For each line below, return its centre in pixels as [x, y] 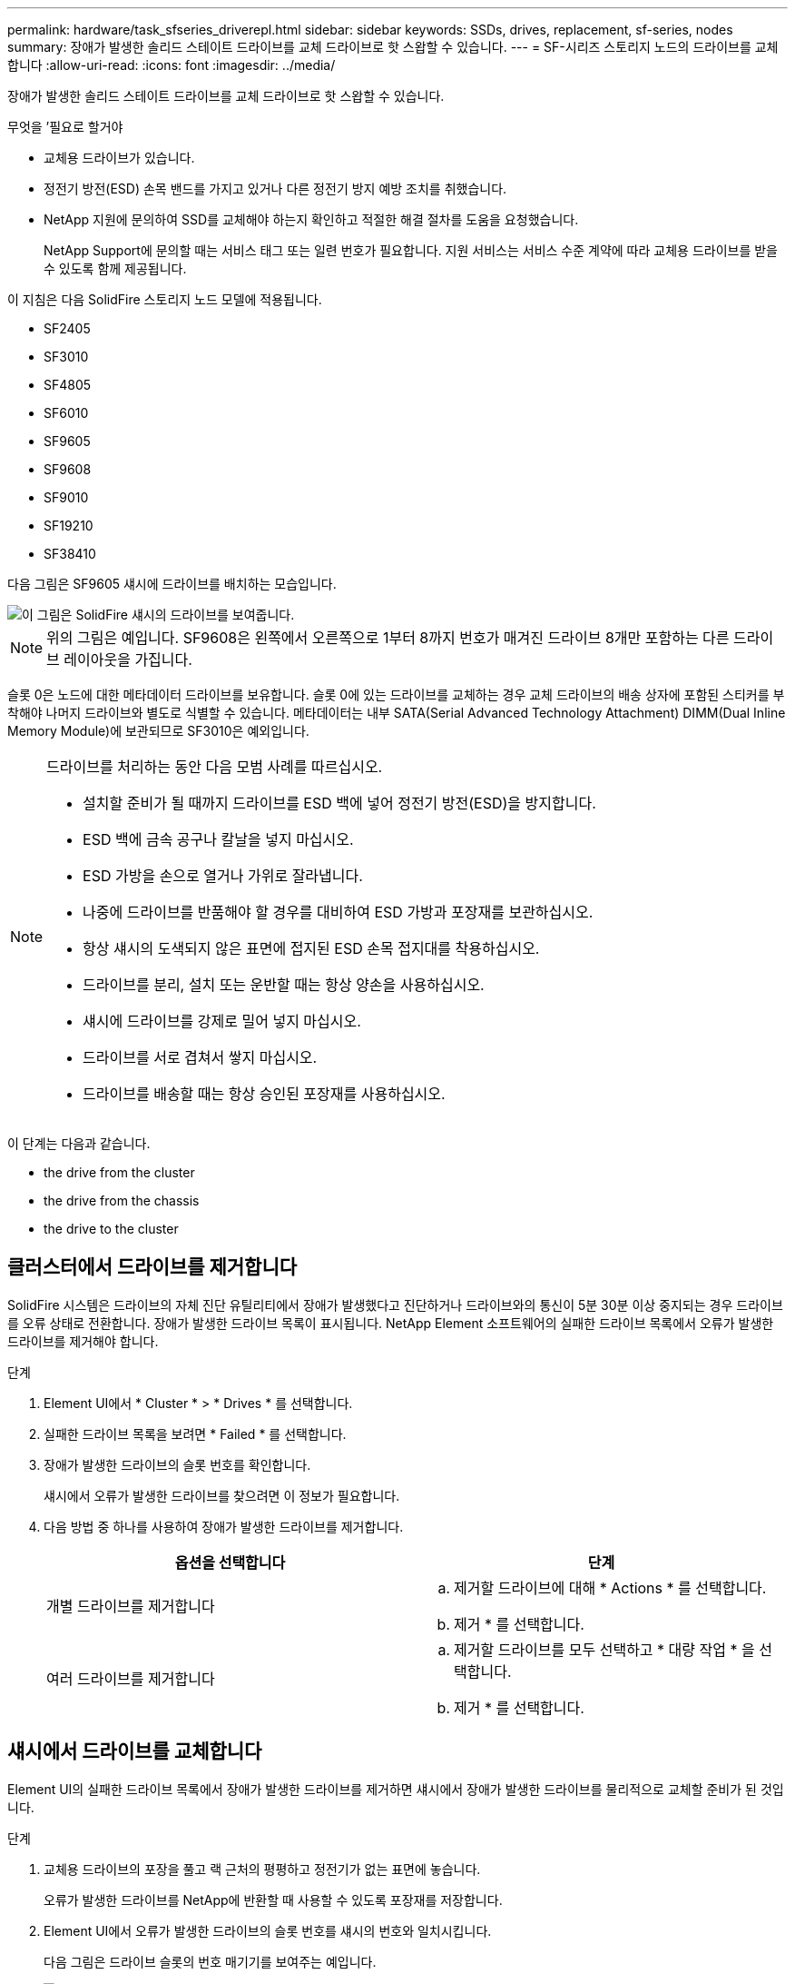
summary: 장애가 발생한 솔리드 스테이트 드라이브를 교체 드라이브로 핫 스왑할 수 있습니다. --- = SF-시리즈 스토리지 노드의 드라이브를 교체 [393, 47]
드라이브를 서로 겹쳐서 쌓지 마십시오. [200, 1057]
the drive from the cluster [119, 1172]
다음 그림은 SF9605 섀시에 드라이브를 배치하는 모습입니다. [172, 584]
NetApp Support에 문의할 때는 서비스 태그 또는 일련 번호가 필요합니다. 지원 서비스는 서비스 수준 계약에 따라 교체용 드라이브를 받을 [411, 250]
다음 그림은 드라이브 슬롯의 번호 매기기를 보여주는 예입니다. [210, 1961]
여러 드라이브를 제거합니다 [131, 1678]
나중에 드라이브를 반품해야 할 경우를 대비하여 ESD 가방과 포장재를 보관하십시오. [338, 912]
